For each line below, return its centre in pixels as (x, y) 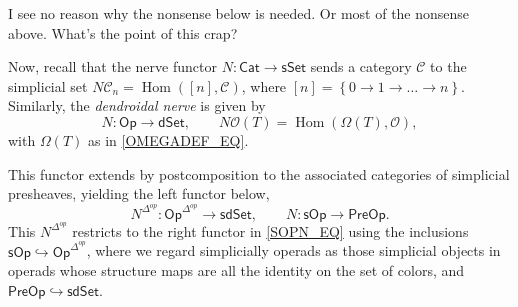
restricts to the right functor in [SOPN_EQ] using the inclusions (270, 230)
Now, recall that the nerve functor (112, 66)
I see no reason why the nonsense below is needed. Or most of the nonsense (239, 13)
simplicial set (48, 85)
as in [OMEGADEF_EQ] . (168, 139)
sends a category (361, 66)
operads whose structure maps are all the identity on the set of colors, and (236, 270)
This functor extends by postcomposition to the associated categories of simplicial (259, 173)
